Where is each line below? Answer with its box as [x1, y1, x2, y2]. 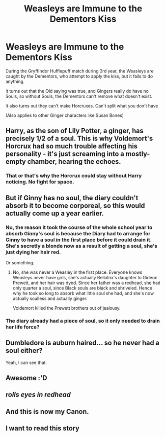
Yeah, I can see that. [5, 360, 47, 365]
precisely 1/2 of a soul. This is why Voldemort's [5, 134, 153, 143]
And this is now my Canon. [5, 407, 89, 416]
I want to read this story [5, 424, 80, 433]
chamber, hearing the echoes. [27, 157, 121, 166]
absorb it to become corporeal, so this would [5, 201, 145, 210]
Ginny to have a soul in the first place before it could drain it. [5, 236, 152, 243]
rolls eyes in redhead [5, 391, 71, 399]
